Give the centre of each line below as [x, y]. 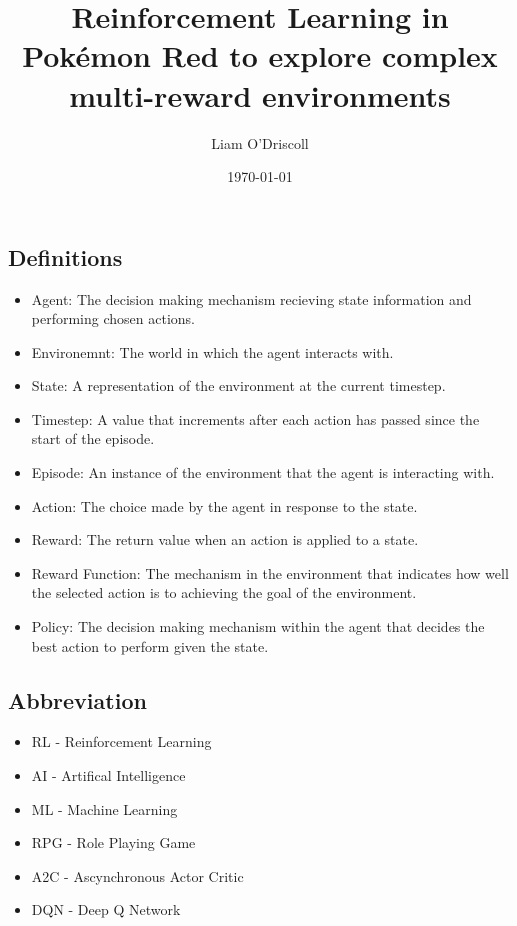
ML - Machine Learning [104, 808]
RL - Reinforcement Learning [121, 741]
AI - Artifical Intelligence [108, 775]
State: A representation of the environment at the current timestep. [238, 385]
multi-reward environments [260, 94]
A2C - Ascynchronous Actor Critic [137, 875]
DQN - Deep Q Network [106, 909]
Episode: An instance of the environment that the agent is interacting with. [263, 472]
